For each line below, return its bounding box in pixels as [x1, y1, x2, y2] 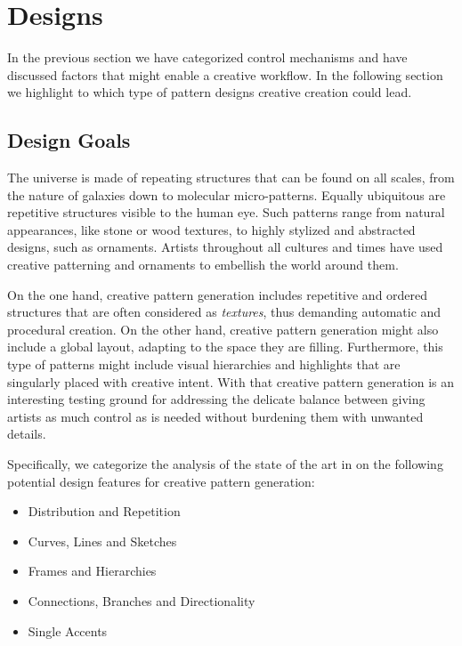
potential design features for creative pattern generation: [7, 472, 315, 490]
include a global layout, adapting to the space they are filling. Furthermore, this [7, 337, 443, 356]
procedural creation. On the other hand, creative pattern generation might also [7, 319, 439, 338]
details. [7, 424, 46, 443]
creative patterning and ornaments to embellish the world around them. [7, 255, 399, 274]
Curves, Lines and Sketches [28, 531, 177, 550]
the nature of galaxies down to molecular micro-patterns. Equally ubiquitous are [7, 185, 446, 204]
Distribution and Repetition [28, 502, 181, 521]
